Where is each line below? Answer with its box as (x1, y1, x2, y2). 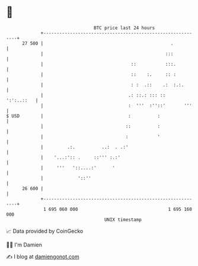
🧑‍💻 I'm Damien (6, 241, 43, 248)
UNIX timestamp (104, 216, 142, 223)
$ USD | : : (6, 113, 161, 119)
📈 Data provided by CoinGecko (6, 227, 84, 235)
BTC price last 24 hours (94, 25, 155, 31)
